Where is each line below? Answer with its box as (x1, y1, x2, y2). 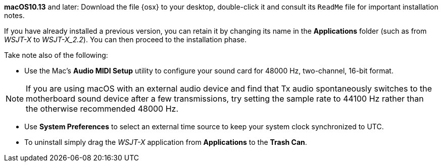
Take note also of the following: (4, 51, 108, 59)
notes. (4, 11, 25, 20)
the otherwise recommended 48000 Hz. (26, 104, 179, 114)
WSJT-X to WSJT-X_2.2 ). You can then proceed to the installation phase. (4, 35, 247, 44)
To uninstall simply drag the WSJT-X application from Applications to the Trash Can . (24, 138, 307, 146)
